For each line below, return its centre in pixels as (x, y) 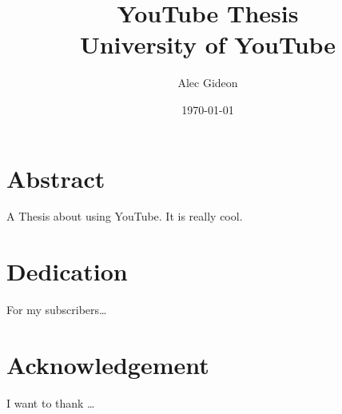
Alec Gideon (208, 83)
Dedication (67, 271)
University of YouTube (208, 44)
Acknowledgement (108, 364)
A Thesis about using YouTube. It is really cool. (125, 216)
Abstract (56, 178)
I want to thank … (51, 402)
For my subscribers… (57, 310)
